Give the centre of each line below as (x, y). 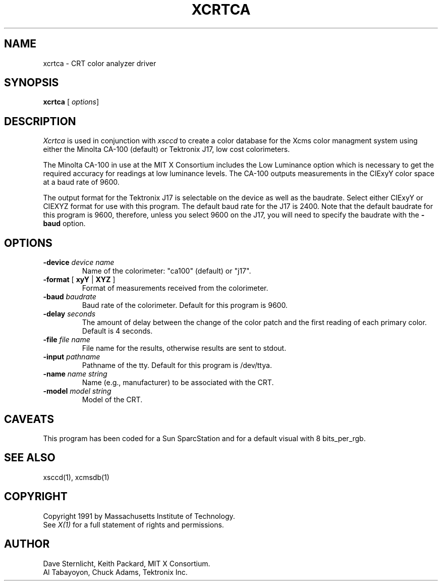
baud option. (64, 224)
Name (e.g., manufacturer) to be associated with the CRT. (178, 383)
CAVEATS (29, 419)
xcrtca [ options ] (71, 102)
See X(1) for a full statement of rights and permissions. (133, 524)
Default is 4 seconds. (117, 331)
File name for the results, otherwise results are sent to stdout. (184, 348)
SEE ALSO (30, 458)
